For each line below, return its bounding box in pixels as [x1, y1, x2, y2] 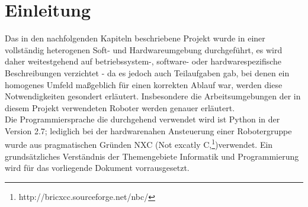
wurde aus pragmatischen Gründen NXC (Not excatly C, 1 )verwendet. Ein [5, 137, 273, 151]
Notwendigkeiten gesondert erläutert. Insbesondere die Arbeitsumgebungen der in [5, 90, 301, 102]
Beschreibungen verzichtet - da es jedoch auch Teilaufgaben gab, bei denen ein [5, 66, 290, 79]
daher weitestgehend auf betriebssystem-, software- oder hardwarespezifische [5, 55, 282, 67]
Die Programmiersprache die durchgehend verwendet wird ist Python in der [5, 113, 280, 125]
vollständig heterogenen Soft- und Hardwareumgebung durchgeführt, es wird [5, 43, 283, 56]
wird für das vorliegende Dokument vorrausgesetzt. [5, 161, 190, 174]
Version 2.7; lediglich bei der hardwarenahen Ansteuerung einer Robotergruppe [5, 124, 292, 137]
